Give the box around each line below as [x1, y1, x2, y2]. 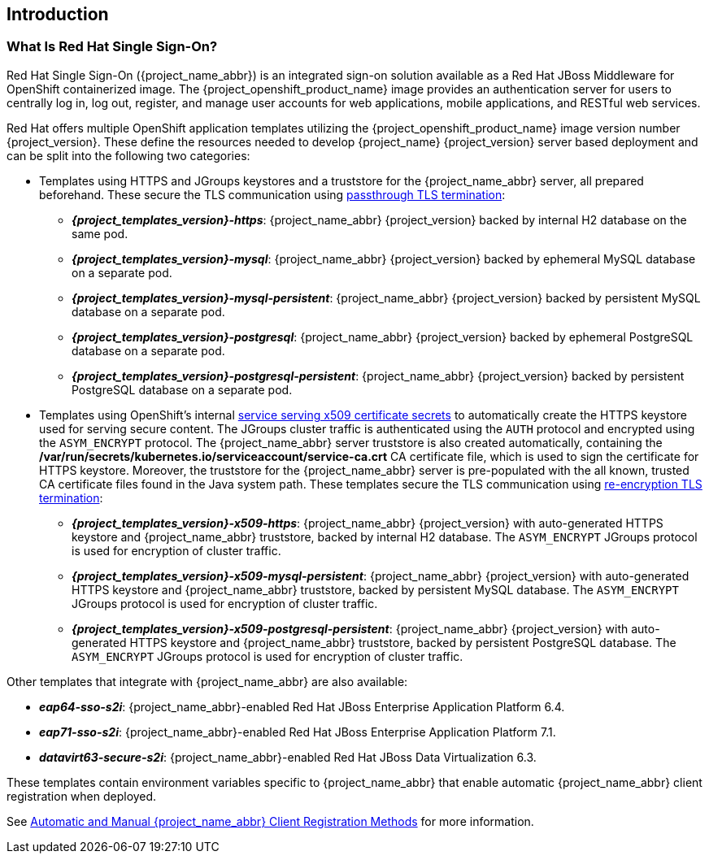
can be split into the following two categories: [7, 148, 250, 163]
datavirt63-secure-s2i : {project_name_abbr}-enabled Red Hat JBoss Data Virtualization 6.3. [39, 749, 537, 764]
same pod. [72, 226, 128, 241]
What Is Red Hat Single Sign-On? [7, 38, 218, 55]
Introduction [7, 4, 109, 24]
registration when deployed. [7, 788, 157, 803]
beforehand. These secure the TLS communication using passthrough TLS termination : [39, 187, 506, 202]
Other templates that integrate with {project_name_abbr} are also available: [7, 674, 408, 688]
